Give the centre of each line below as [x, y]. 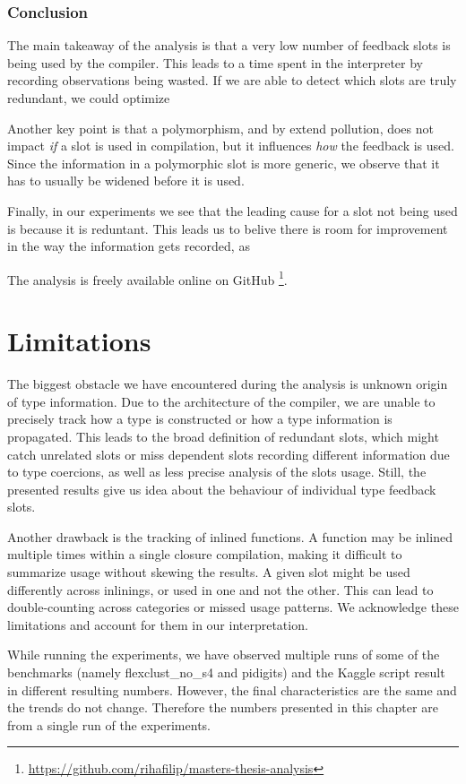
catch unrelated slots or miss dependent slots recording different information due [229, 454]
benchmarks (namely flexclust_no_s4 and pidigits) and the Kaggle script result [226, 672]
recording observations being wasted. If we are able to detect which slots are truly [232, 80]
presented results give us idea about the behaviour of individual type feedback [222, 489]
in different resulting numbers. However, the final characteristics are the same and [232, 689]
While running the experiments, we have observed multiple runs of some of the [224, 655]
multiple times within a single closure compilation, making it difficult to [205, 554]
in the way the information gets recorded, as [129, 246]
